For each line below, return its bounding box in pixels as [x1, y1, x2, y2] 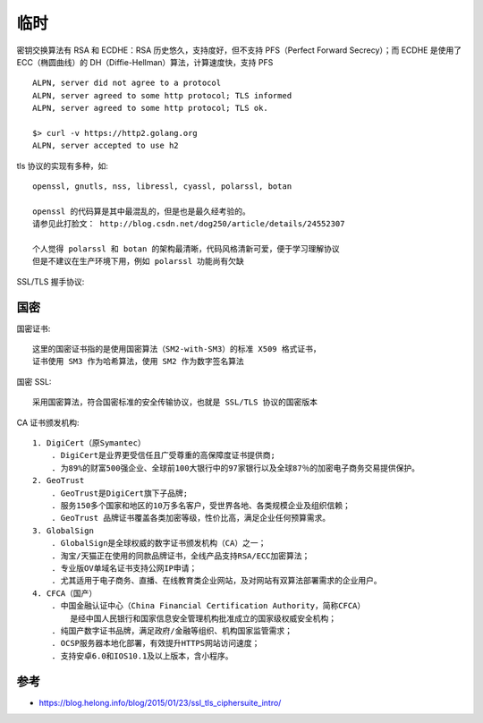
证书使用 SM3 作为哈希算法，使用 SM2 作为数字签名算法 [32, 356, 245, 367]
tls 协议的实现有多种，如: [16, 160, 109, 171]
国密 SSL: [16, 376, 52, 387]
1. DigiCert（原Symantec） [32, 438, 147, 448]
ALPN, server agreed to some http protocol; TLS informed [32, 90, 292, 100]
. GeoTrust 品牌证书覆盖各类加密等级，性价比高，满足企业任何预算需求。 [50, 513, 331, 523]
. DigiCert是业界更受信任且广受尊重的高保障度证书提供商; [50, 450, 276, 461]
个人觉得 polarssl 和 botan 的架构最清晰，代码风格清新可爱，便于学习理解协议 [32, 244, 340, 254]
